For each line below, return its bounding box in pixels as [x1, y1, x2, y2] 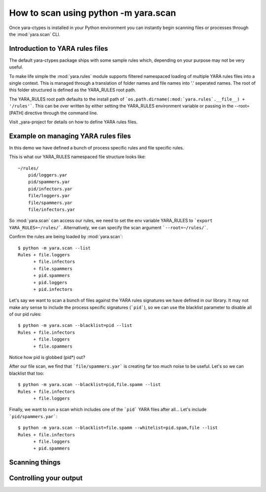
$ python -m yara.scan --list [18, 245, 91, 251]
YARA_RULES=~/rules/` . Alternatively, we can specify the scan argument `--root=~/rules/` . [9, 224, 208, 230]
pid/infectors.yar [28, 186, 73, 192]
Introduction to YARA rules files [9, 44, 108, 53]
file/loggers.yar [28, 193, 70, 199]
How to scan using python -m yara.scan [9, 7, 176, 18]
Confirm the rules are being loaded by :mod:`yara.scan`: [9, 234, 123, 240]
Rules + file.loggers [18, 252, 70, 257]
